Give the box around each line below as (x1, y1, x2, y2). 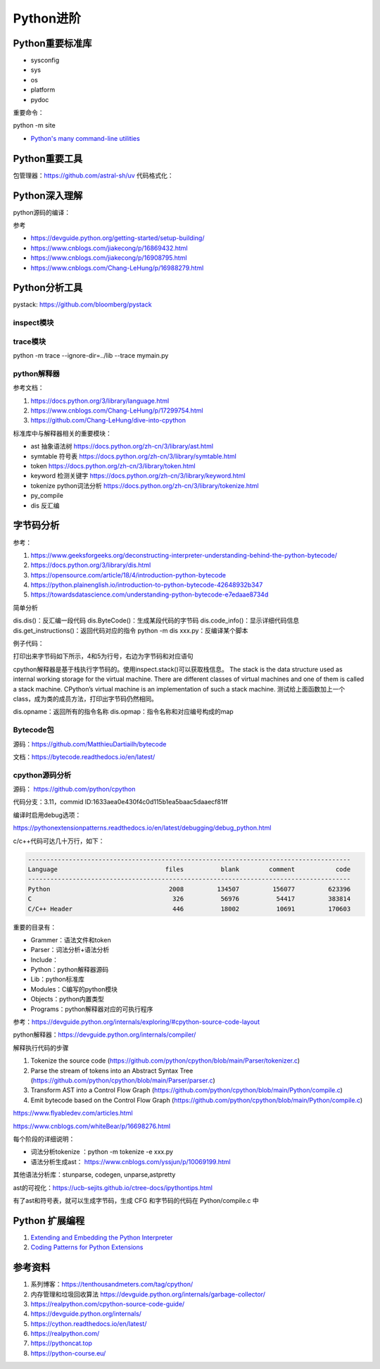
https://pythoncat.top (30, 1339, 93, 1348)
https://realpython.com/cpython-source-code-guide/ (30, 1299, 185, 1308)
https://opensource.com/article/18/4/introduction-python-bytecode (30, 570, 227, 579)
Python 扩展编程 (13, 1215, 85, 1227)
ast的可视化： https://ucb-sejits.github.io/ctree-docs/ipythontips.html (13, 1183, 213, 1192)
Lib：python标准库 (30, 975, 84, 984)
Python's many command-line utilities (30, 134, 140, 142)
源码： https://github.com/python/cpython (13, 785, 136, 794)
